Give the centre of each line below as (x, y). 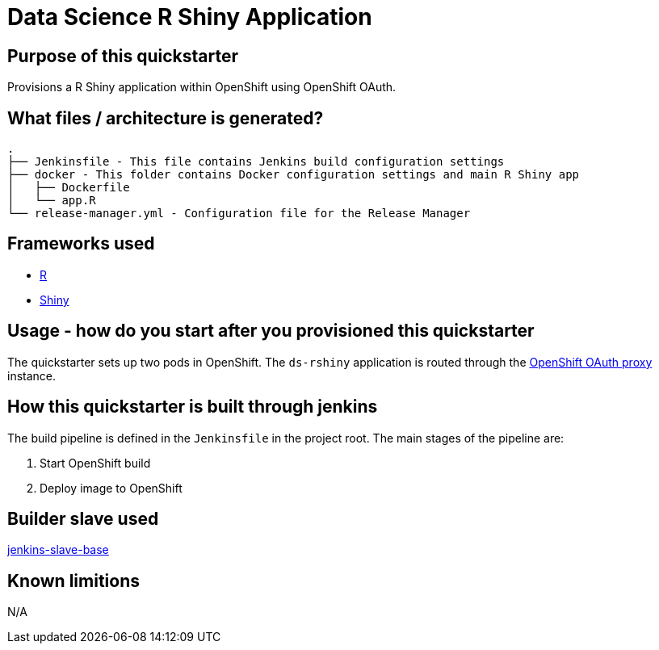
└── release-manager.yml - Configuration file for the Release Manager (239, 214)
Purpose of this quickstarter (123, 56)
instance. (32, 375)
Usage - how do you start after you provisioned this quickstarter (271, 331)
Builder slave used (83, 518)
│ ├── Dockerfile (69, 188)
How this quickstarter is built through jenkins (193, 407)
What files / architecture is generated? (166, 118)
